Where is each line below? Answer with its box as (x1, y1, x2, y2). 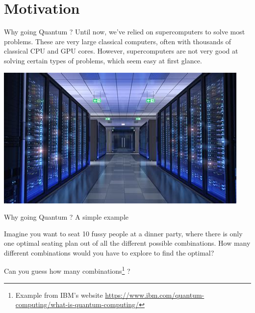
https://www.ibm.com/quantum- (105, 289, 204, 300)
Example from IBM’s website (15, 289, 103, 300)
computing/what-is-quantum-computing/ (15, 299, 139, 310)
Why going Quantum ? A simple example (4, 212, 129, 222)
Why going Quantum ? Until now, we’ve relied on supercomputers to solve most (4, 27, 245, 37)
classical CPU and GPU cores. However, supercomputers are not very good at (4, 46, 238, 56)
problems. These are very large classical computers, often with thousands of (4, 36, 231, 46)
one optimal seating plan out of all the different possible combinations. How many (4, 238, 251, 248)
